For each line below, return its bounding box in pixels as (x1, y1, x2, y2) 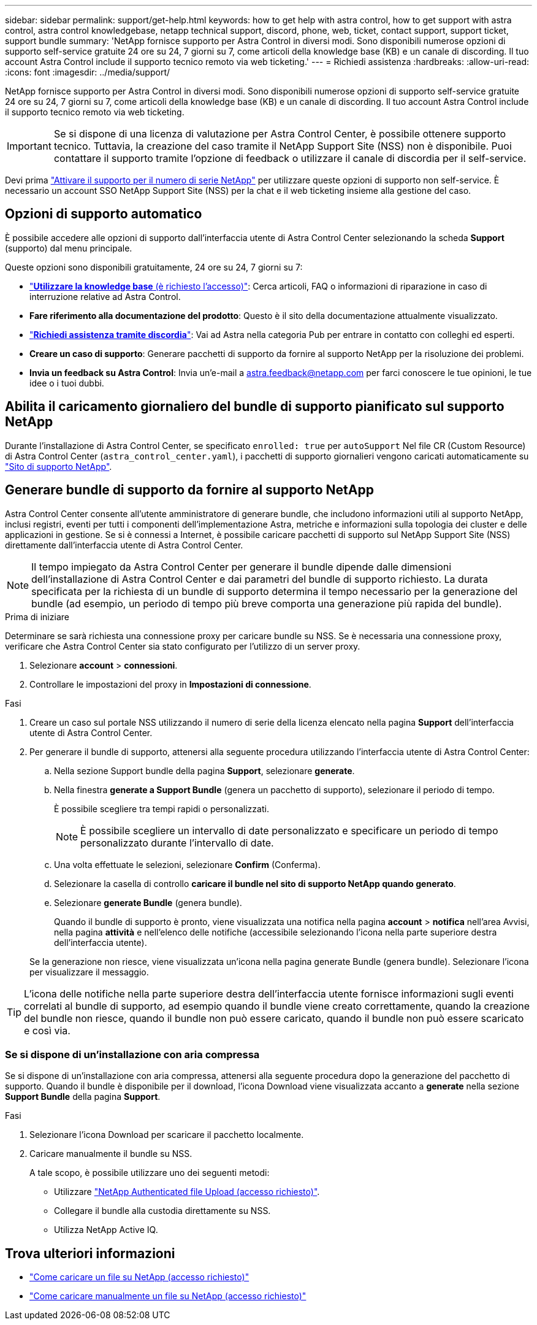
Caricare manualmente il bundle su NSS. (29, 1148, 192, 1159)
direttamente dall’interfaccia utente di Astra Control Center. (5, 539, 243, 550)
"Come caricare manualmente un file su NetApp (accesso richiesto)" (29, 1291, 307, 1302)
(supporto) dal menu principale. (5, 242, 132, 253)
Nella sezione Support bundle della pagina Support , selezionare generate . (54, 765, 355, 776)
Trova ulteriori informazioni (5, 1245, 175, 1261)
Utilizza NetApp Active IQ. (54, 1224, 158, 1235)
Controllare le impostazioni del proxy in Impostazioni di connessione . (29, 678, 311, 689)
